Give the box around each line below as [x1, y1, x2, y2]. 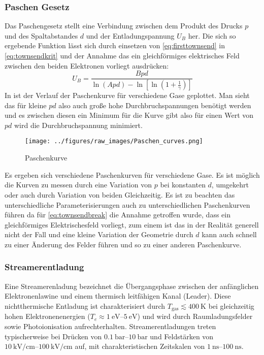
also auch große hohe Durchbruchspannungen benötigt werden [58, 100, 251, 110]
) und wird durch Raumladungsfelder [137, 311, 253, 321]
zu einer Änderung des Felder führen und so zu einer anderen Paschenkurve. [5, 239, 242, 249]
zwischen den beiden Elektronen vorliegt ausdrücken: [5, 60, 169, 71]
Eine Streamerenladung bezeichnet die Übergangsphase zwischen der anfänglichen [5, 280, 259, 291]
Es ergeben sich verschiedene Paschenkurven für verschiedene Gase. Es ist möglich [5, 169, 260, 180]
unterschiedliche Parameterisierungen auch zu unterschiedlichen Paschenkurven [5, 199, 250, 210]
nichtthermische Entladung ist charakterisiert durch [5, 300, 166, 311]
